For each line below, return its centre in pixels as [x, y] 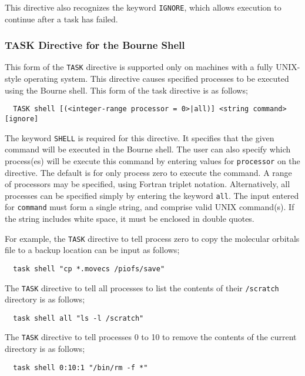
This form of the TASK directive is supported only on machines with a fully [139, 67]
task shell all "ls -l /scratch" [78, 318]
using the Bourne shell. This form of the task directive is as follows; [126, 90]
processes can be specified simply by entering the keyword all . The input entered [152, 195]
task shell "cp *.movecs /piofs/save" [89, 269]
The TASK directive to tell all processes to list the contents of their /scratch [142, 287]
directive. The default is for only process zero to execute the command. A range [148, 172]
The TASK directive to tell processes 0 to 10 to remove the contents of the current [151, 337]
